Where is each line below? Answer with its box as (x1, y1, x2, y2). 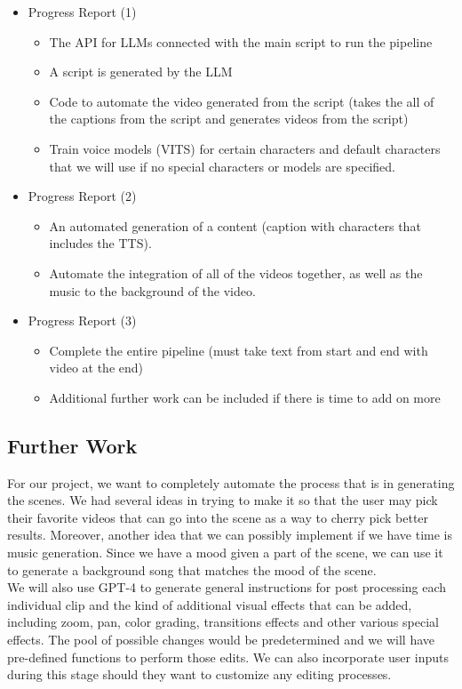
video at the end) (49, 358, 143, 377)
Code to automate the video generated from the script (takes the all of (49, 92, 434, 110)
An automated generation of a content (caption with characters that (49, 216, 421, 235)
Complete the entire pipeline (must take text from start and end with (49, 340, 428, 359)
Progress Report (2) (28, 187, 137, 205)
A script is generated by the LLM (49, 62, 233, 81)
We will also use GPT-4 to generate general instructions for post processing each (7, 578, 447, 597)
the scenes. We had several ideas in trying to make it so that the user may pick (7, 491, 438, 509)
